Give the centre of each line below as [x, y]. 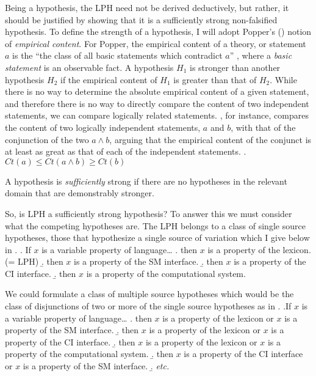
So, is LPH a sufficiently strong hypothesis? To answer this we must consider [149, 213]
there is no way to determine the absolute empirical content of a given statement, [157, 91]
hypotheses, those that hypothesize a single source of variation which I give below [157, 238]
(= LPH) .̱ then [34, 261]
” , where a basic [261, 55]
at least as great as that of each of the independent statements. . [126, 151]
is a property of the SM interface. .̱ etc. [96, 366]
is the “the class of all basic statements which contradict [117, 55]
